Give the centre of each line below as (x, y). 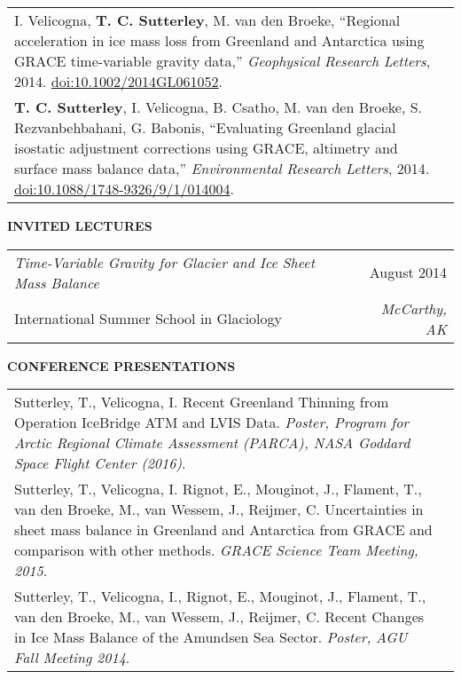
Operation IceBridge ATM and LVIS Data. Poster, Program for (212, 422)
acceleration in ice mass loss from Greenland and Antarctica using (219, 40)
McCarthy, (414, 308)
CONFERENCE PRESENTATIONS (121, 365)
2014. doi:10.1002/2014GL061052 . (119, 81)
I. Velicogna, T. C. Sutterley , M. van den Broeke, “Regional (207, 20)
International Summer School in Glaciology (148, 319)
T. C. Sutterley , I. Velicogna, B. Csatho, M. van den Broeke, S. (219, 107)
